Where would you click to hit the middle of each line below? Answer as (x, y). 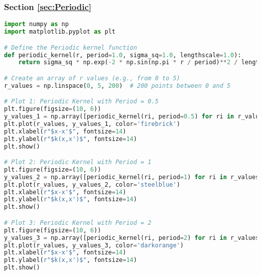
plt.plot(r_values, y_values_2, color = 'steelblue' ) (92, 184)
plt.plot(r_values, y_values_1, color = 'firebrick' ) (92, 124)
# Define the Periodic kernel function (71, 47)
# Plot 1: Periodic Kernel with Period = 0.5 (81, 102)
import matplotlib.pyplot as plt (60, 32)
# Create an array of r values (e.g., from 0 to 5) (92, 78)
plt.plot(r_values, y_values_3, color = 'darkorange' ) (94, 245)
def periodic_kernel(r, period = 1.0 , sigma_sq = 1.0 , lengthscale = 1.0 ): (123, 55)
